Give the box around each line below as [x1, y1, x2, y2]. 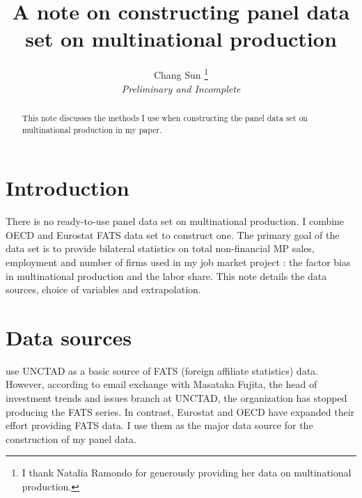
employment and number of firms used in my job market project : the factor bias [6, 254, 351, 269]
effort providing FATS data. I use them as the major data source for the [6, 418, 313, 433]
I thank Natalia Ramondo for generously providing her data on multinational [22, 465, 352, 480]
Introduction [6, 173, 129, 202]
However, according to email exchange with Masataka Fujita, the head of [6, 377, 317, 391]
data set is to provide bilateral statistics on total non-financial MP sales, [6, 241, 315, 256]
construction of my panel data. [6, 431, 136, 446]
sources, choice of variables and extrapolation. [6, 282, 201, 297]
